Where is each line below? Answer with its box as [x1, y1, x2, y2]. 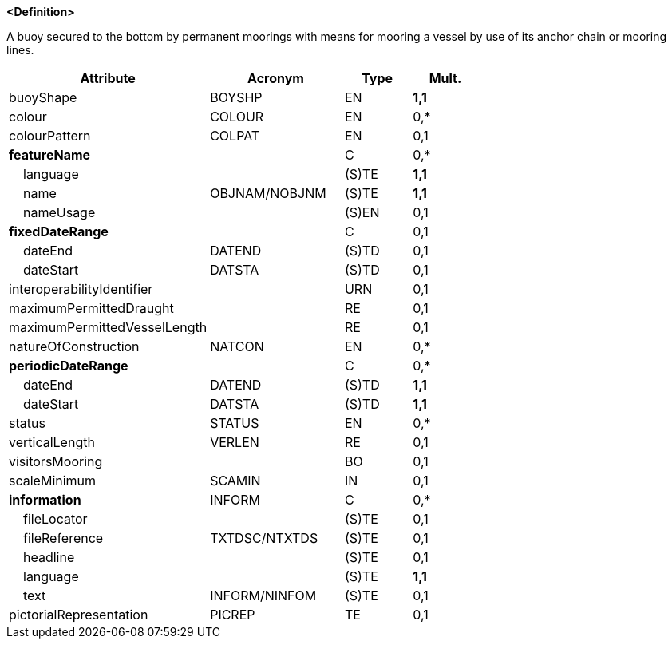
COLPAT [210, 128, 260, 144]
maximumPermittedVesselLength [9, 319, 208, 335]
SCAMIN [210, 473, 261, 489]
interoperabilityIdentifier [9, 281, 153, 297]
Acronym [247, 70, 304, 86]
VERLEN [210, 434, 259, 450]
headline [23, 549, 75, 565]
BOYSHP [210, 89, 263, 105]
